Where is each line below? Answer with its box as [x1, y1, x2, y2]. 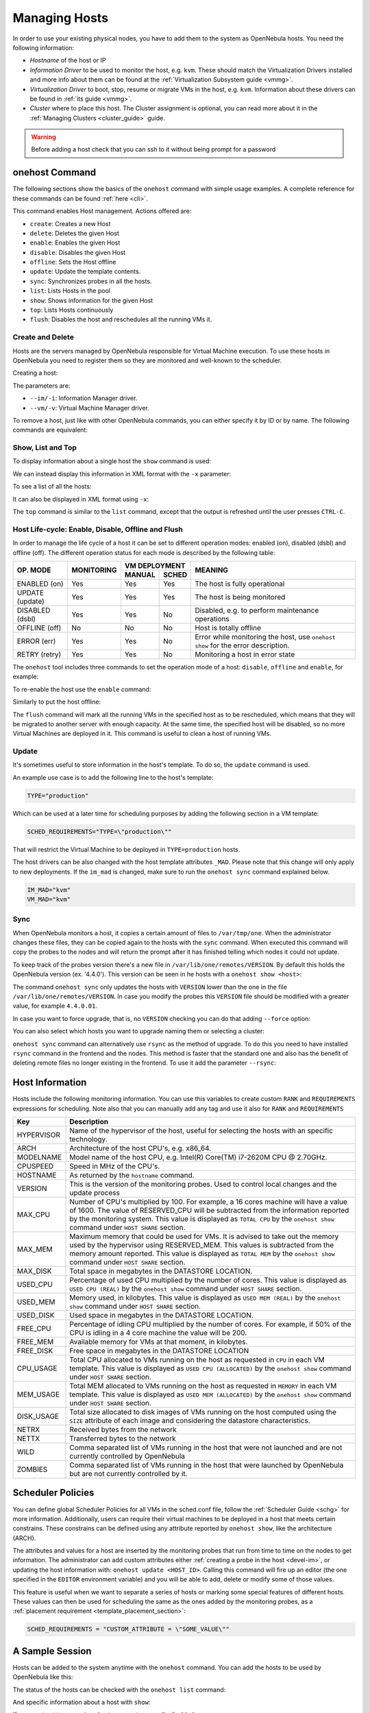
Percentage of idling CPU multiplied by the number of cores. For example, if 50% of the [69, 1320, 352, 1329]
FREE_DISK [16, 1346, 53, 1356]
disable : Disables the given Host [29, 248, 126, 256]
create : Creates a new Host [29, 219, 111, 227]
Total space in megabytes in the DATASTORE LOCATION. [69, 1266, 253, 1276]
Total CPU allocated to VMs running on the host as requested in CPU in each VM [69, 1355, 325, 1365]
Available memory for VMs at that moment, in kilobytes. [69, 1337, 248, 1346]
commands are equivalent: [12, 426, 88, 434]
